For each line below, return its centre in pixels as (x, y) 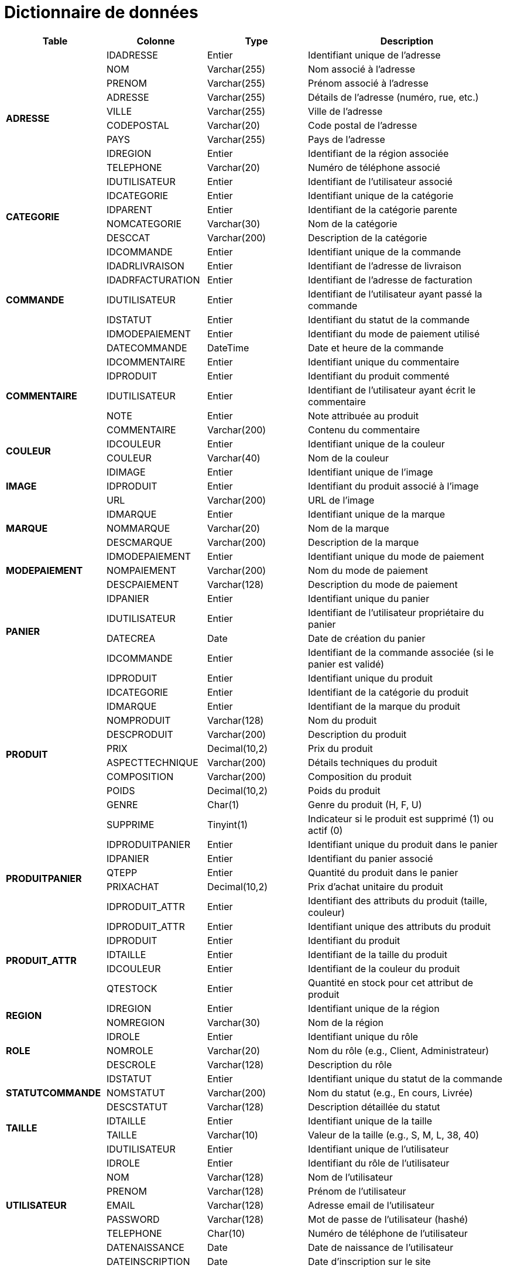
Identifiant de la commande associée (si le (401, 652)
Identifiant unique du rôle (363, 1036)
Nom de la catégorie (353, 223)
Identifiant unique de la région (374, 1008)
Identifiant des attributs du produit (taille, (398, 900)
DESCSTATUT (137, 1107)
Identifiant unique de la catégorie (381, 195)
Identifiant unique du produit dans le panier (403, 844)
